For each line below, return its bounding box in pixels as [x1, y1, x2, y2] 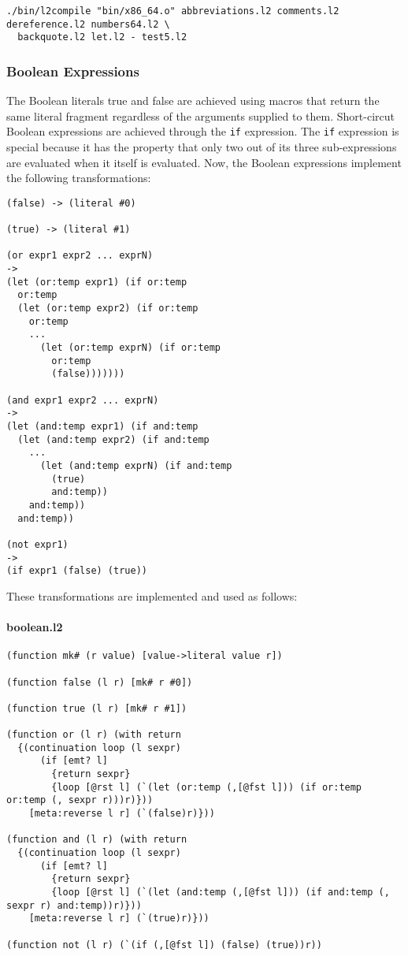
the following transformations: [6, 169, 151, 186]
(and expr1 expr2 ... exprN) [6, 394, 159, 406]
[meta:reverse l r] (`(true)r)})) [28, 913, 210, 924]
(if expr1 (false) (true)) [6, 565, 147, 577]
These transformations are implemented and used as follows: [6, 587, 298, 604]
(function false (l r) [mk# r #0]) [6, 676, 193, 688]
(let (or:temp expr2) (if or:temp [17, 303, 198, 314]
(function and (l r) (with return [6, 834, 187, 846]
